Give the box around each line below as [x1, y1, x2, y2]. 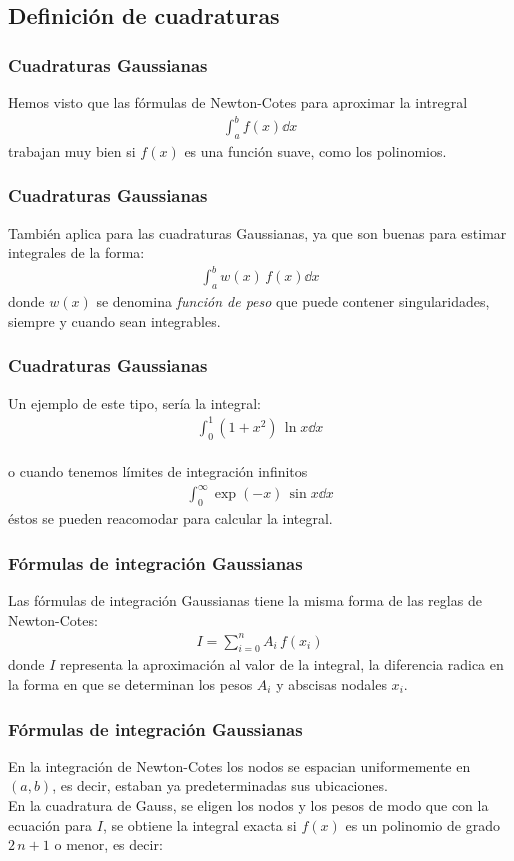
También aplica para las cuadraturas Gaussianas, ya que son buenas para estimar [8, 222, 507, 243]
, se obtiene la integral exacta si [102, 814, 297, 835]
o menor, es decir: [54, 834, 163, 855]
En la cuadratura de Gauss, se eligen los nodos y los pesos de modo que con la [8, 795, 489, 816]
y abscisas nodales [276, 674, 387, 695]
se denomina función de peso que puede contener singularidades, [96, 291, 490, 312]
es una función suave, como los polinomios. [184, 140, 447, 161]
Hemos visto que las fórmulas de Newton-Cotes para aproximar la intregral [8, 92, 468, 112]
